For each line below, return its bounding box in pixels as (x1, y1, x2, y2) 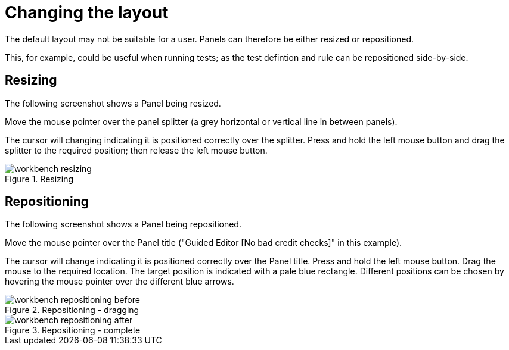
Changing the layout (5, 2, 169, 23)
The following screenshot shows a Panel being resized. (5, 98, 221, 108)
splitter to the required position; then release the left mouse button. (5, 145, 268, 155)
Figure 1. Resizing (5, 173, 74, 184)
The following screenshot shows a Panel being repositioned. (5, 219, 241, 230)
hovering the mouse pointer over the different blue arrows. (5, 276, 234, 287)
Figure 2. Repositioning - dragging (5, 305, 139, 315)
